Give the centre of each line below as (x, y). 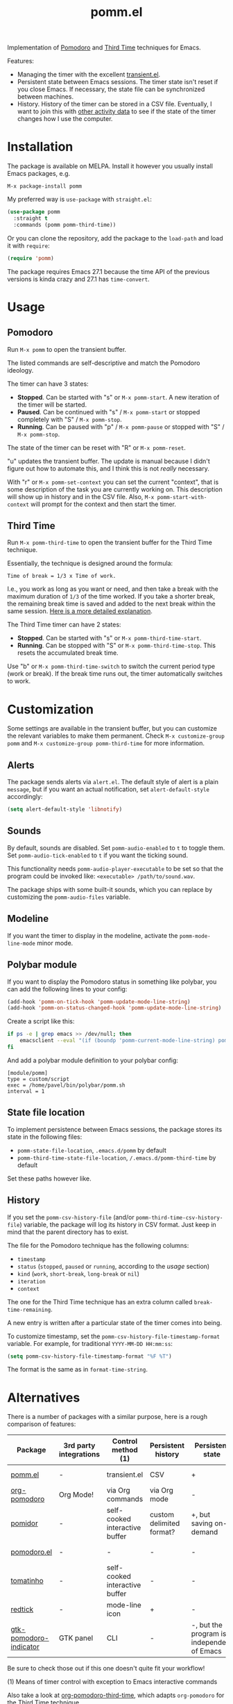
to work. (19, 681)
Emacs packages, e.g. (39, 174)
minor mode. (55, 943)
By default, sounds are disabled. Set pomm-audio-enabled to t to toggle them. (116, 847)
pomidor (24, 1523)
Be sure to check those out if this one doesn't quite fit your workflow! (106, 1669)
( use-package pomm (34, 212)
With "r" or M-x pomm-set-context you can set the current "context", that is (113, 482)
